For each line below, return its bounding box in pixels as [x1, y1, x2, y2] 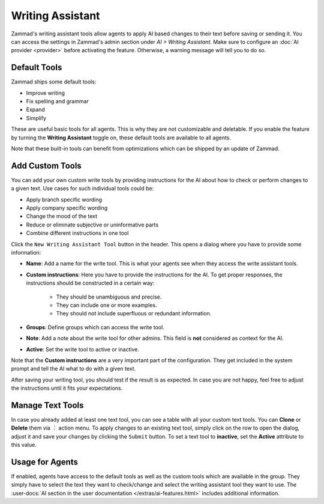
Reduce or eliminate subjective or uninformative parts [26, 221, 159, 228]
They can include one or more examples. [56, 301, 157, 309]
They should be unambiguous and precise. [56, 293, 162, 300]
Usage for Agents [11, 457, 78, 467]
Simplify [26, 114, 47, 121]
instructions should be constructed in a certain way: [26, 279, 155, 287]
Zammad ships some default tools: [11, 78, 97, 85]
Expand [26, 106, 45, 114]
